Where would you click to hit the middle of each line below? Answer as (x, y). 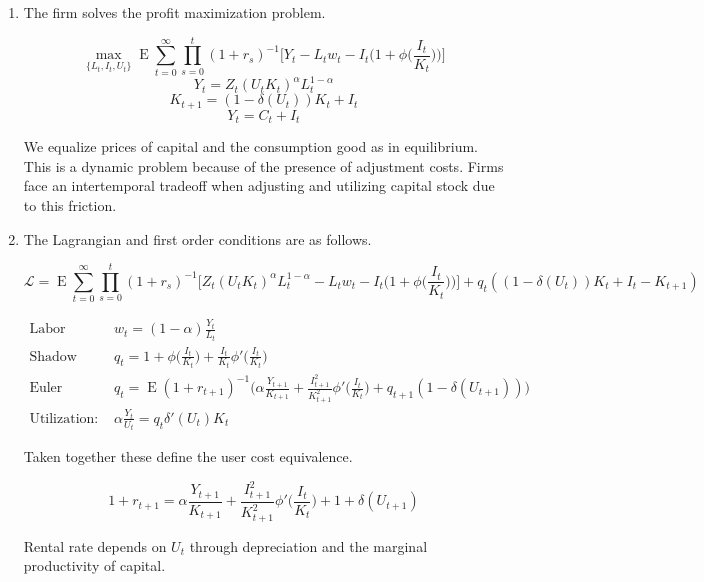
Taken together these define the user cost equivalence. (188, 456)
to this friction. (70, 204)
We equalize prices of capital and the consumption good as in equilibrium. (250, 146)
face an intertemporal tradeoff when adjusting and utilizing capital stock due (259, 185)
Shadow (53, 356)
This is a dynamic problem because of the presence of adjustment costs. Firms (263, 165)
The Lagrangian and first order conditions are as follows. (197, 238)
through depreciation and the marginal (308, 545)
